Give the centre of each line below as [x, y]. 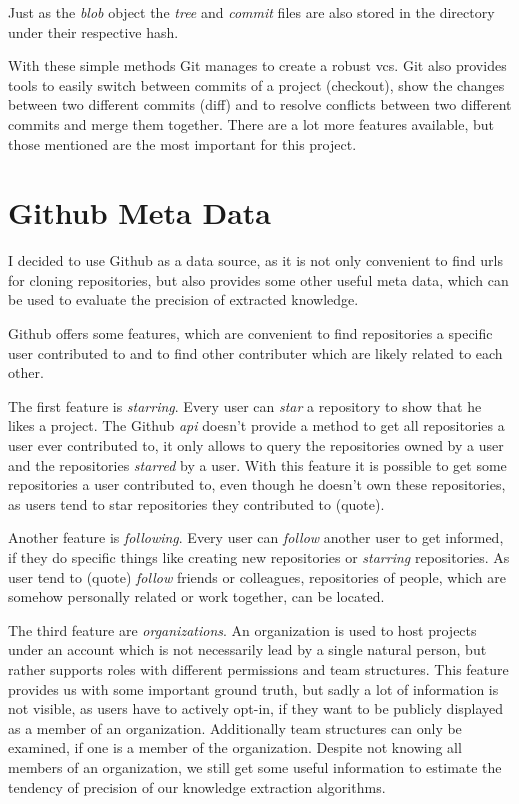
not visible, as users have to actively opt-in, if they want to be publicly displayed [256, 708]
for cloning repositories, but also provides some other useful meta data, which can [258, 279]
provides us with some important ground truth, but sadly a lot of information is [253, 688]
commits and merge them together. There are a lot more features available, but [251, 123]
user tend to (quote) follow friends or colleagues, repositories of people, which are [257, 576]
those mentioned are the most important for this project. [182, 143]
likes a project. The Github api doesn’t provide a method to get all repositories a [256, 425]
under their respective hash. [93, 31]
